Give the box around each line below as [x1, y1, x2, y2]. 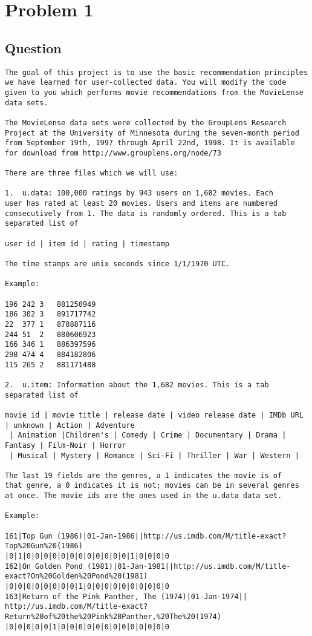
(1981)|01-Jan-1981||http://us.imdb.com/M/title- [87, 562, 291, 571]
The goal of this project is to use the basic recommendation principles [5, 68, 308, 77]
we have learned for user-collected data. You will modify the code [5, 78, 287, 87]
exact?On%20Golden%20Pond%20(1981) [5, 572, 148, 581]
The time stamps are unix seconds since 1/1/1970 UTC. [5, 260, 230, 269]
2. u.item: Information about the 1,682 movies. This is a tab [5, 380, 269, 389]
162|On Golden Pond [5, 562, 83, 571]
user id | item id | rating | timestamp [5, 239, 170, 248]
